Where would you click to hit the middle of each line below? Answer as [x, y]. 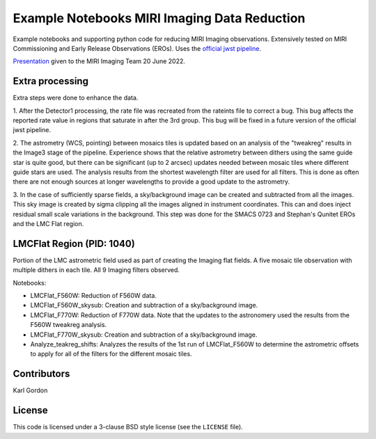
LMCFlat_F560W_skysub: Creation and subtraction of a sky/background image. [144, 305]
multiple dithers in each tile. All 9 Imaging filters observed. [96, 270]
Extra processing [50, 81]
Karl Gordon [30, 390]
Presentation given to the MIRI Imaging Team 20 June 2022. [99, 61]
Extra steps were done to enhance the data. [76, 98]
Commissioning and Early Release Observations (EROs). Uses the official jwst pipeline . [137, 48]
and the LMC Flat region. [48, 223]
